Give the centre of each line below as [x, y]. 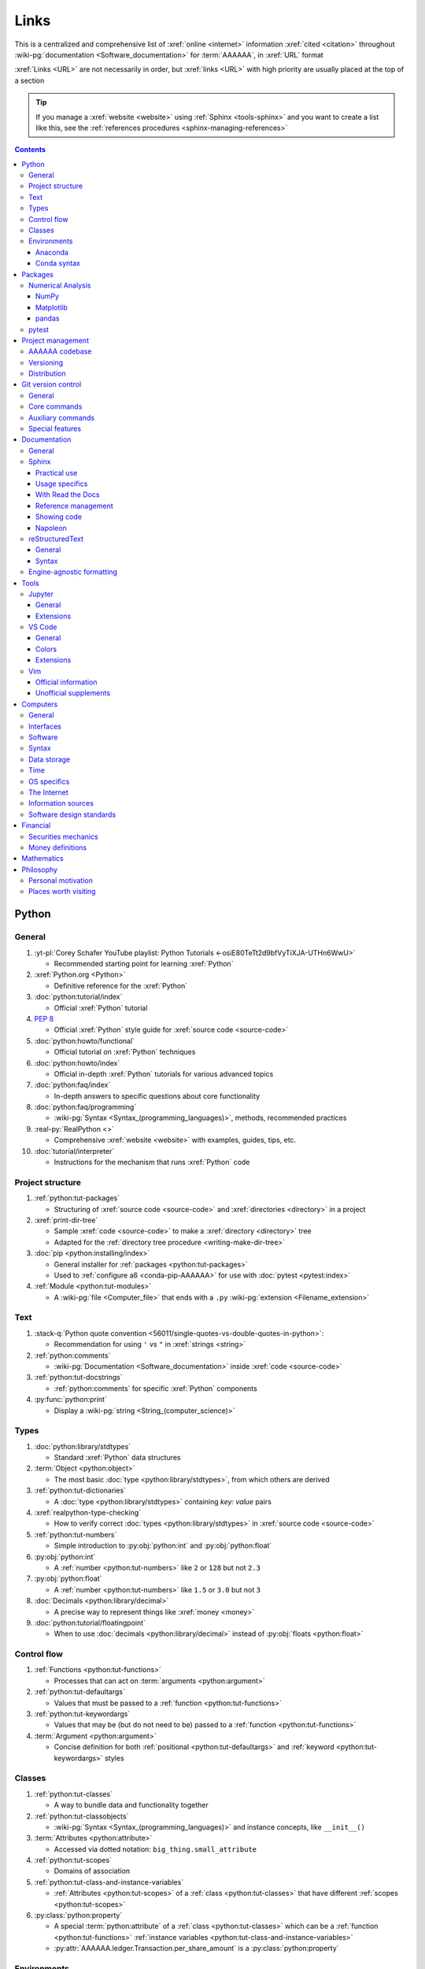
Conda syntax [58, 263]
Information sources [61, 803]
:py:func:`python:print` [71, 1400]
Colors [46, 649]
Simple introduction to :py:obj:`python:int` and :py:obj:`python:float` [163, 1546]
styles [115, 1758]
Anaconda [52, 252]
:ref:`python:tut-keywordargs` [82, 1714]
